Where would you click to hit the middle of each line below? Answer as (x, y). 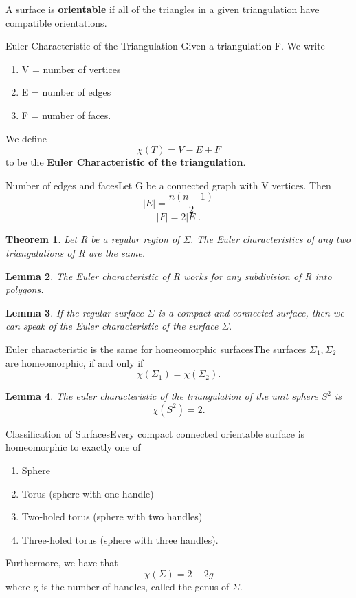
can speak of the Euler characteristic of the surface (112, 326)
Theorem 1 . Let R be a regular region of (93, 239)
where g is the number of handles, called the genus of (118, 586)
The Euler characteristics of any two (274, 239)
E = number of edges (66, 92)
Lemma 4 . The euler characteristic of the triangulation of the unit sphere (162, 396)
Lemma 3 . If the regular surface (75, 312)
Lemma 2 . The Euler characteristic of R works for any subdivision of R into (169, 276)
